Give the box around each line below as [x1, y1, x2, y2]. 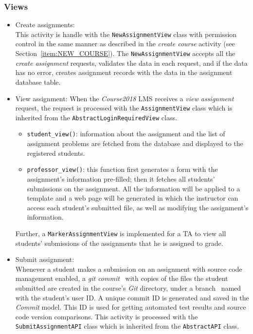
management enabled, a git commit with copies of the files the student [15, 273, 228, 283]
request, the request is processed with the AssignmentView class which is [15, 103, 233, 113]
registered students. [27, 148, 85, 158]
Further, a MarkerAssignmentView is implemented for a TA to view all [15, 228, 226, 238]
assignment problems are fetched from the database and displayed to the [27, 138, 243, 148]
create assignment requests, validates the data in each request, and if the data [15, 57, 248, 68]
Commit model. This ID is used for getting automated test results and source [15, 302, 246, 312]
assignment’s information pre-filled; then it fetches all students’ [27, 173, 215, 184]
